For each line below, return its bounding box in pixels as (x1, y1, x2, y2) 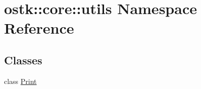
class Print (4, 75, 37, 86)
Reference (4, 18, 74, 38)
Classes (4, 52, 42, 67)
